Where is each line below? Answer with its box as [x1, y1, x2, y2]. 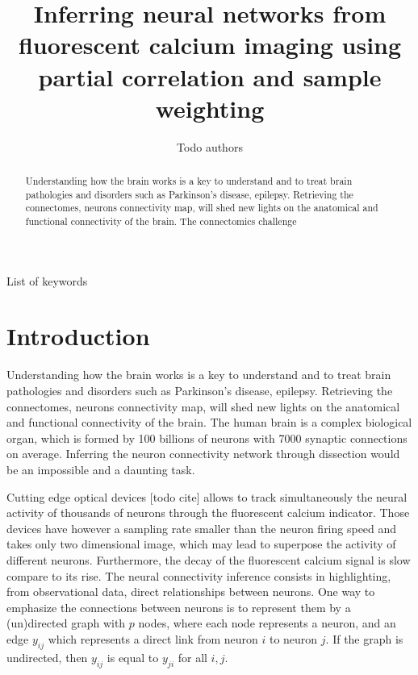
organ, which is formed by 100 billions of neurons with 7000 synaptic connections [6, 429, 408, 446]
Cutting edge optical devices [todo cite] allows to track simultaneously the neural [6, 488, 408, 505]
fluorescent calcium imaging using [18, 28, 402, 61]
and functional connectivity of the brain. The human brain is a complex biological [6, 414, 412, 431]
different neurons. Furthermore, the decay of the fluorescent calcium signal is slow [6, 551, 411, 568]
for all [178, 648, 207, 665]
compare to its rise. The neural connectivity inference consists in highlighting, [6, 567, 391, 584]
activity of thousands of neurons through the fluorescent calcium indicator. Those [6, 504, 410, 521]
